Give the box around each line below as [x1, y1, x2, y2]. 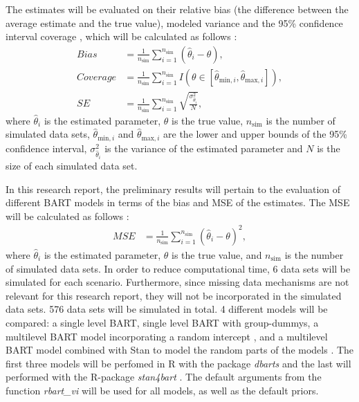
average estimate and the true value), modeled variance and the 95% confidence [6, 15, 343, 30]
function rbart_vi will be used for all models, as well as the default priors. [6, 383, 319, 397]
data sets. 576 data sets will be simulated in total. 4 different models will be [6, 302, 328, 316]
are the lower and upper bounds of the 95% [163, 127, 347, 141]
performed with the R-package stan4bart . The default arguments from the [6, 369, 322, 384]
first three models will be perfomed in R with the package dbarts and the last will [6, 356, 351, 370]
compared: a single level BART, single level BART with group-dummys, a [6, 315, 319, 329]
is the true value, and [172, 248, 262, 262]
